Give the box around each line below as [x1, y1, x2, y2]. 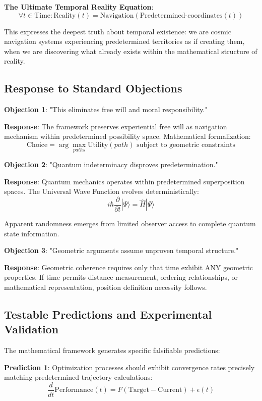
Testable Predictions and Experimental [4, 306, 212, 322]
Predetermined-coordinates [140, 12, 223, 19]
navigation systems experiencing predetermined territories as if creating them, [4, 36, 245, 46]
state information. [4, 228, 59, 238]
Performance [54, 386, 94, 394]
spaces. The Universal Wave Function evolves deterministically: [4, 186, 199, 196]
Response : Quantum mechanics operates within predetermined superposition [4, 176, 245, 186]
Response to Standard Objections [4, 80, 182, 96]
